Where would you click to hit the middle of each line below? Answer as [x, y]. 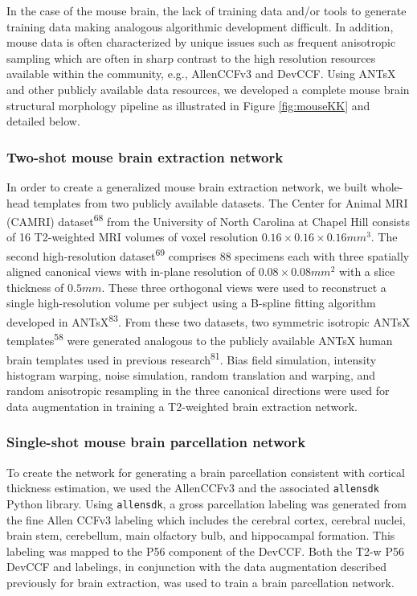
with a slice [367, 271]
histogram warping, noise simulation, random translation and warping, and [191, 374]
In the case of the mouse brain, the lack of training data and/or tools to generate [206, 10]
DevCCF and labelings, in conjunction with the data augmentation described [197, 567]
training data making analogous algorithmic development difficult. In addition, [200, 26]
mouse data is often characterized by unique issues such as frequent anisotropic [201, 42]
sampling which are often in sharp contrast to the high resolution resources [191, 58]
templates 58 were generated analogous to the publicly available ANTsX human [200, 339]
